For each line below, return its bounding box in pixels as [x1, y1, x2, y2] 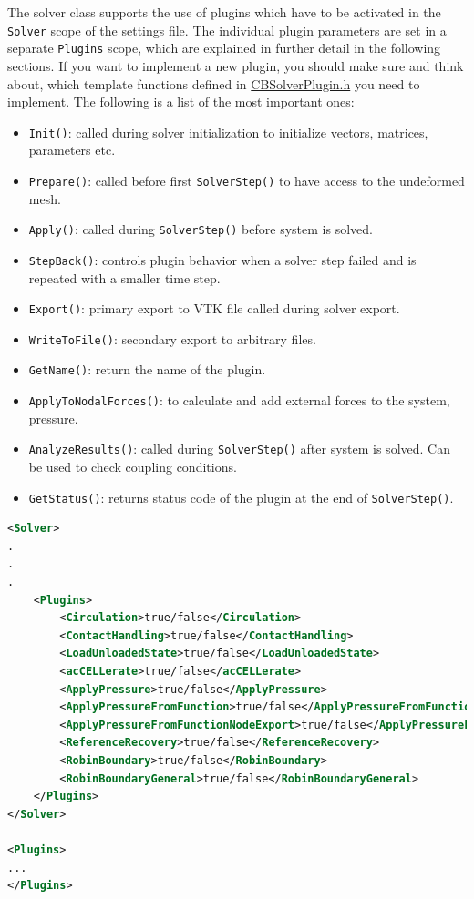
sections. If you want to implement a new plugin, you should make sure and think [7, 56, 464, 75]
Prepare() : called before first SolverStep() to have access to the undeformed [28, 170, 465, 189]
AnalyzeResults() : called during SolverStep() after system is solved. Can [28, 439, 450, 458]
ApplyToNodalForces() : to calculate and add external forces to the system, [28, 391, 450, 410]
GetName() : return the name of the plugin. [28, 360, 266, 379]
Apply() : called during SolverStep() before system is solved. [28, 220, 373, 239]
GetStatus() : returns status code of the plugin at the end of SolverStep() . [28, 487, 454, 506]
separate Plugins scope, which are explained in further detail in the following [7, 38, 441, 57]
